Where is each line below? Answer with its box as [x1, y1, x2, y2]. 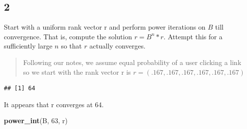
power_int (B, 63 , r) [4, 115, 68, 126]
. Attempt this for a [163, 31, 223, 41]
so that [61, 41, 82, 51]
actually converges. [89, 41, 146, 51]
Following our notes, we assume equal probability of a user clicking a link [23, 57, 242, 67]
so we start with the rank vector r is [23, 66, 131, 77]
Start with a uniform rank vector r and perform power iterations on [4, 22, 206, 32]
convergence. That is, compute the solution [4, 31, 132, 41]
